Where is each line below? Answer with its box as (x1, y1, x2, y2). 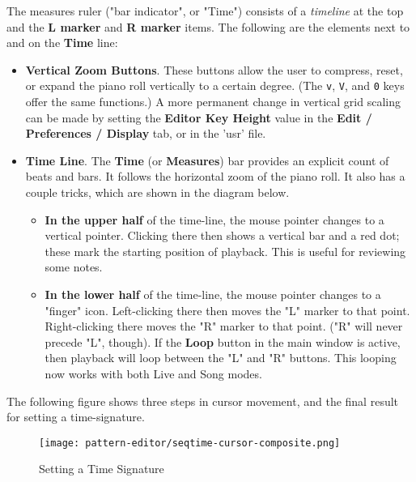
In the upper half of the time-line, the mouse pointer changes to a (45, 211, 384, 228)
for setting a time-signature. (6, 408, 145, 425)
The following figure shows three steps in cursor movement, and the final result (6, 392, 399, 409)
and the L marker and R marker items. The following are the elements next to (6, 18, 410, 35)
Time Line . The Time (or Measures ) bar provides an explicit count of (25, 151, 389, 168)
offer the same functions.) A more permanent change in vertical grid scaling (25, 93, 401, 110)
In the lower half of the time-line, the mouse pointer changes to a (45, 285, 381, 302)
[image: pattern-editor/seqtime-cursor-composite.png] (39, 437, 341, 449)
